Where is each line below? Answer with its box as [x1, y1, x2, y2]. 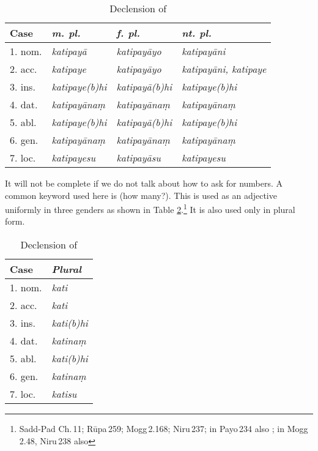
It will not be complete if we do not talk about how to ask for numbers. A [5, 177, 283, 189]
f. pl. [116, 26, 141, 40]
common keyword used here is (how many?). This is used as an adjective [5, 188, 277, 201]
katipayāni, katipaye [182, 62, 267, 76]
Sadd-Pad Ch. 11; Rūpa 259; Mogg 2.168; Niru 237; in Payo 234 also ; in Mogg [19, 422, 308, 435]
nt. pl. [182, 26, 212, 40]
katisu [51, 387, 77, 401]
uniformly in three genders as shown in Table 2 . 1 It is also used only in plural [5, 201, 295, 215]
